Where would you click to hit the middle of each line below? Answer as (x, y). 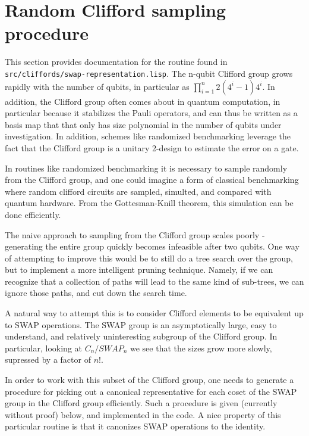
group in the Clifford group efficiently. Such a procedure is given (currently (141, 403)
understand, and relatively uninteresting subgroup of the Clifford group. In (141, 336)
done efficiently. (33, 214)
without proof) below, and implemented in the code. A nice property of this (143, 414)
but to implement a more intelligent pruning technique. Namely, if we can (139, 270)
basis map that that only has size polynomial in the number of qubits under (143, 124)
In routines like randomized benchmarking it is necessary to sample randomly (146, 168)
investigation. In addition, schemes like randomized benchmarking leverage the (148, 136)
